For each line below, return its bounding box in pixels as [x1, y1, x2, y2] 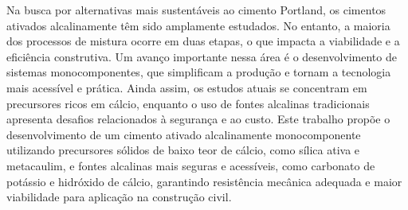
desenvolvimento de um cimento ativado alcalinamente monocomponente [6, 126, 361, 142]
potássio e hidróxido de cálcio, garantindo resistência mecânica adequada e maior [6, 173, 402, 189]
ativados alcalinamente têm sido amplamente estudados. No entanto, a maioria [6, 17, 390, 33]
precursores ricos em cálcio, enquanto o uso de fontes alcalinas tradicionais [6, 95, 370, 111]
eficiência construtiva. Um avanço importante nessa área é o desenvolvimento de [6, 48, 397, 64]
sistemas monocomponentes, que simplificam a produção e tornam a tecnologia [6, 64, 391, 80]
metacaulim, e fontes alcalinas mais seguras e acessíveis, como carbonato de [6, 157, 375, 173]
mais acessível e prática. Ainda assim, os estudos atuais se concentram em [6, 79, 367, 95]
